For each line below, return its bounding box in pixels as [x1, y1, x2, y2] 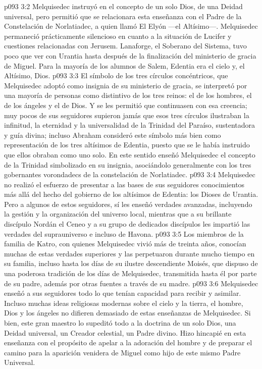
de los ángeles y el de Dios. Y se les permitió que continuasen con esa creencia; [4, 99, 247, 110]
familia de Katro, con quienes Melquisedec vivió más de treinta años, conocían [4, 238, 246, 249]
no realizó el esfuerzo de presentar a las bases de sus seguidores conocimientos [4, 179, 245, 189]
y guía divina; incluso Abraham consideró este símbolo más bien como [4, 129, 221, 140]
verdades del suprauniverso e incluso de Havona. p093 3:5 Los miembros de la [4, 228, 244, 239]
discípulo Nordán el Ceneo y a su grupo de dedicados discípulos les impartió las [4, 219, 250, 229]
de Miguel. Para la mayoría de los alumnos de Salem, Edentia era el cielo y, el [4, 60, 245, 71]
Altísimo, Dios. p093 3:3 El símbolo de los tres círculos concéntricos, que [4, 70, 228, 81]
